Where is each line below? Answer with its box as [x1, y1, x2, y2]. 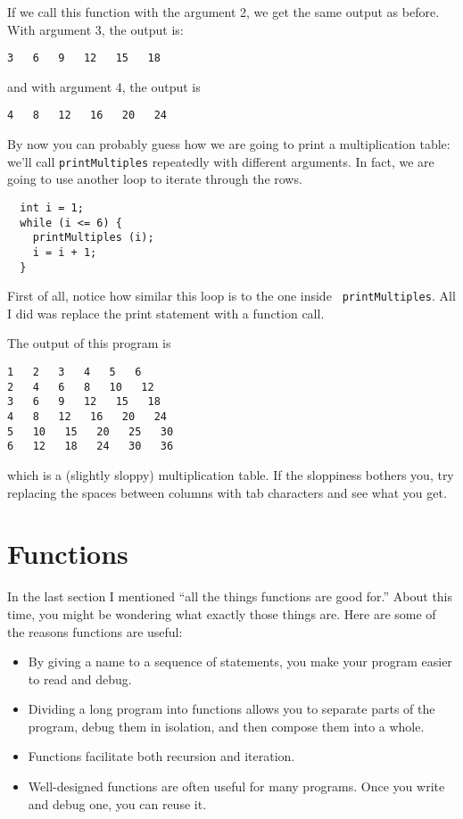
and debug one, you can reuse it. [28, 794, 207, 813]
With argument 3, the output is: [7, 20, 184, 38]
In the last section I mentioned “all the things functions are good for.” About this [7, 587, 453, 606]
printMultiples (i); [32, 231, 154, 244]
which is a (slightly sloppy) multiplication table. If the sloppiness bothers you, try [7, 466, 454, 484]
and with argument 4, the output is [7, 77, 201, 95]
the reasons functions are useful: [7, 622, 183, 641]
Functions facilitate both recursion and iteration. [28, 747, 295, 765]
